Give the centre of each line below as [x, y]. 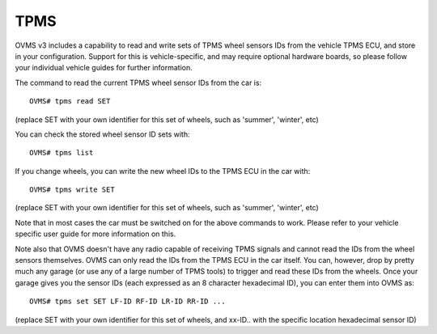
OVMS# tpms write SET [72, 190]
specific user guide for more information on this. [95, 234]
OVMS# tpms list [62, 153]
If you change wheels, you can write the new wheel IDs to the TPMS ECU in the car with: [163, 171]
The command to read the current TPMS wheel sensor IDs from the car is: [138, 82]
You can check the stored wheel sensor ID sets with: [102, 134]
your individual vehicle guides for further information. [104, 68]
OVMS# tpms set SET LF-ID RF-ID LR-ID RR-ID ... [127, 302]
